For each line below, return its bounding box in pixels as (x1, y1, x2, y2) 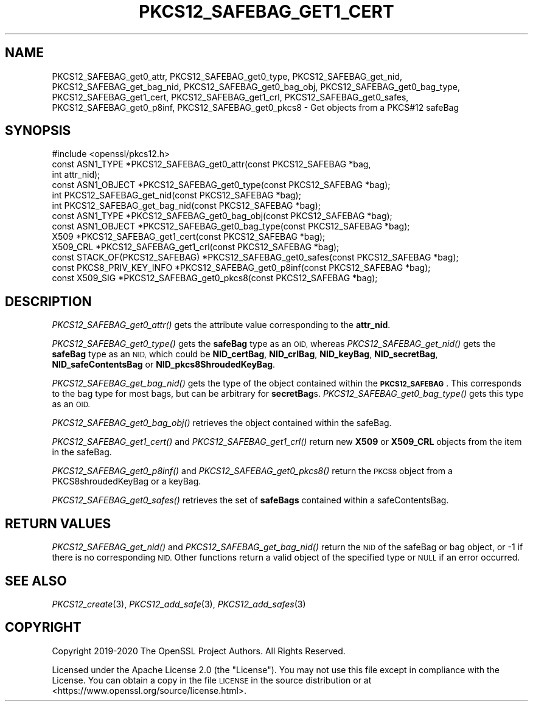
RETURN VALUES (5, 516, 111, 531)
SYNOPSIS (5, 123, 71, 139)
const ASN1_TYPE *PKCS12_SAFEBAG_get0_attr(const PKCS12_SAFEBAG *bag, (52, 159, 371, 170)
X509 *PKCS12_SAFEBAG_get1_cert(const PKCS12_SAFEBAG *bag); (52, 231, 326, 242)
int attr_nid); (52, 169, 100, 180)
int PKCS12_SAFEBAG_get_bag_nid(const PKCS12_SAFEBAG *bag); (52, 200, 321, 211)
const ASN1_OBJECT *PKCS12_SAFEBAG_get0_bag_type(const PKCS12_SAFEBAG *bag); (52, 221, 410, 232)
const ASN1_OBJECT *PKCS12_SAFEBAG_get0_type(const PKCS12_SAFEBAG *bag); (52, 180, 391, 190)
